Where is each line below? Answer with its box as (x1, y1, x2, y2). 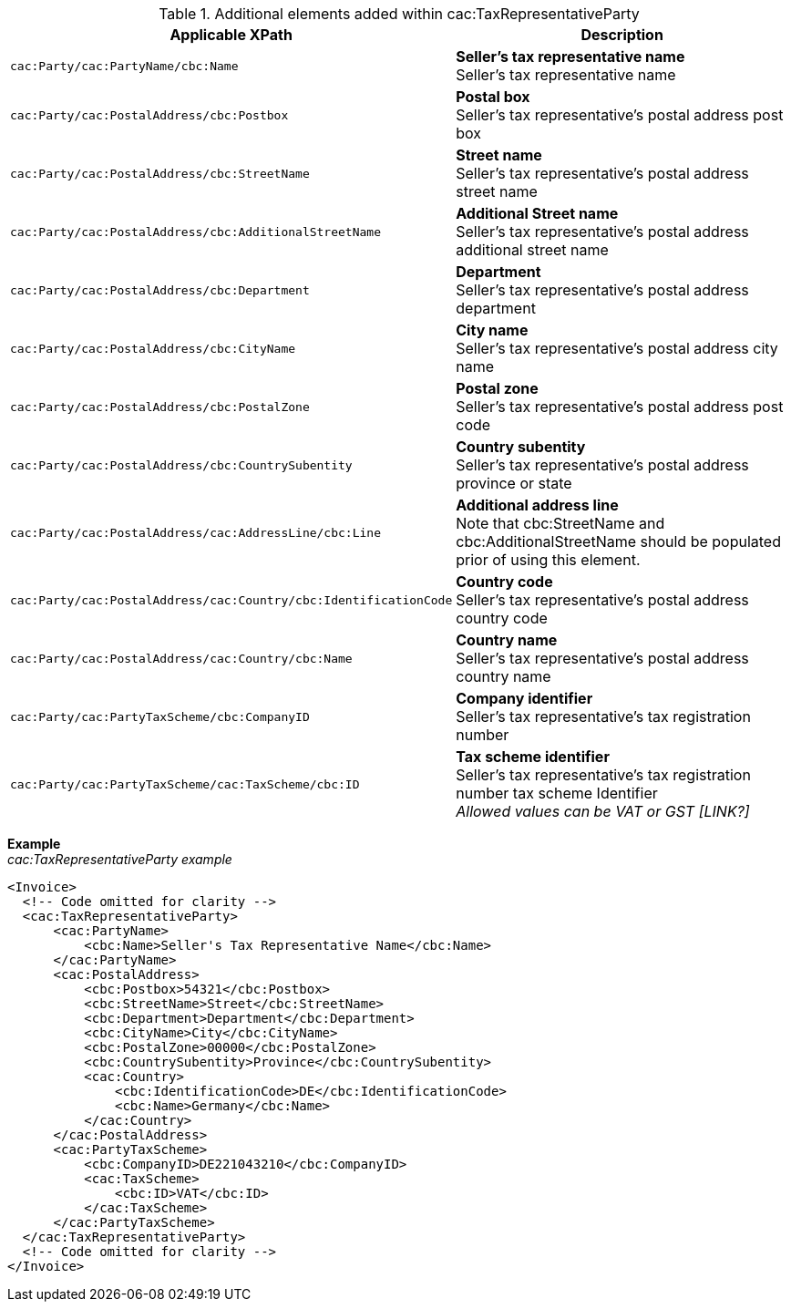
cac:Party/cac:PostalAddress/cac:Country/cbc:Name (10, 651, 353, 665)
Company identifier (456, 689, 593, 707)
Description (580, 26, 663, 44)
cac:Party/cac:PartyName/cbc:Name (10, 58, 239, 73)
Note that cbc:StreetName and (456, 514, 665, 532)
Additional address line (456, 496, 619, 514)
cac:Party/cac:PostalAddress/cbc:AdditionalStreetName (10, 224, 381, 239)
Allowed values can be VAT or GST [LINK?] (456, 802, 750, 820)
